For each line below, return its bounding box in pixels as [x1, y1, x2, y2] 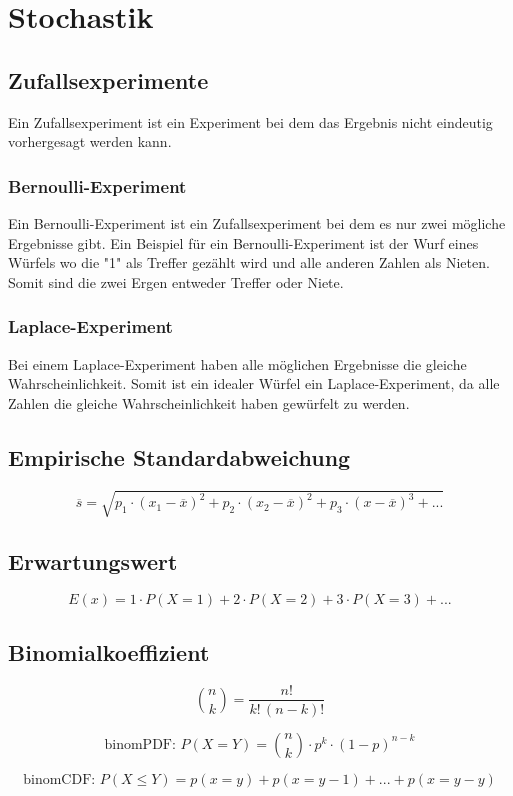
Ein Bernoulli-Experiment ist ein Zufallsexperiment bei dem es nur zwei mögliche [8, 212, 506, 233]
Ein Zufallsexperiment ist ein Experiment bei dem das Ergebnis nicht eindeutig [8, 111, 493, 132]
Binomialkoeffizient [8, 636, 210, 667]
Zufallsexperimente [8, 64, 209, 95]
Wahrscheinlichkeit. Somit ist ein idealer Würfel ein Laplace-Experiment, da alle [8, 373, 500, 394]
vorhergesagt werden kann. [8, 131, 172, 152]
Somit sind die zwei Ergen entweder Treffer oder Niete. [8, 271, 344, 292]
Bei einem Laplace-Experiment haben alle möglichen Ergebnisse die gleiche [8, 353, 467, 374]
